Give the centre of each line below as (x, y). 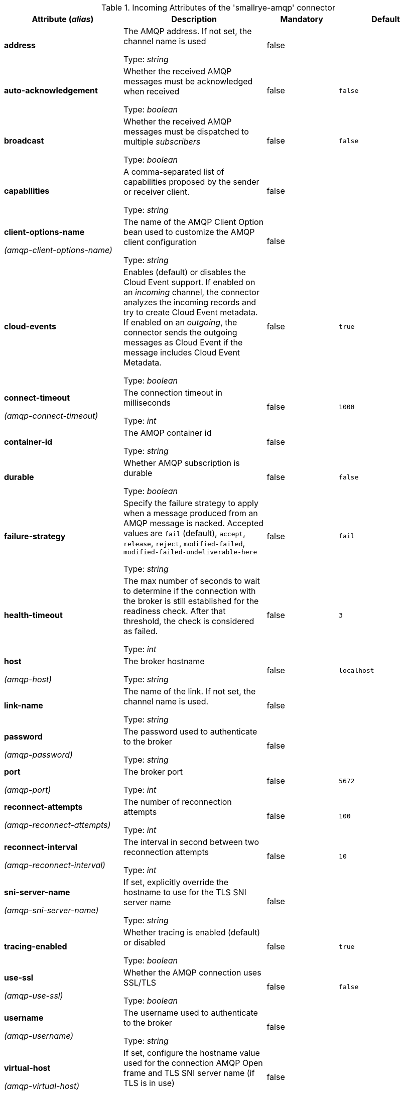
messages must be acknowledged (188, 81)
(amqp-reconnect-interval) (55, 865)
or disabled (145, 942)
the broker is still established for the (191, 601)
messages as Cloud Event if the (183, 342)
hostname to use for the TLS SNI (185, 892)
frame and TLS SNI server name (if (189, 1073)
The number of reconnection (178, 802)
